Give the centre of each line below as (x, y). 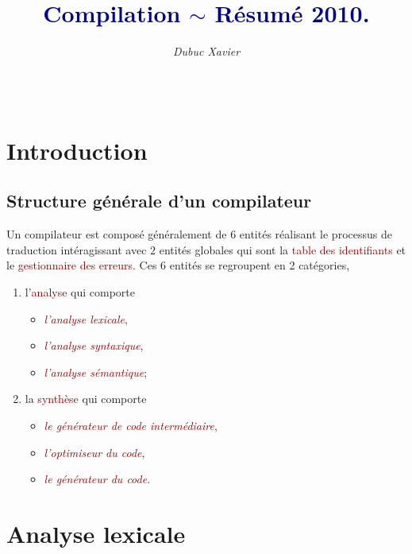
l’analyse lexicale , (86, 318)
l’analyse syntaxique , (94, 345)
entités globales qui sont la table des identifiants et (283, 249)
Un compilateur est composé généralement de (117, 234)
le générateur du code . (97, 479)
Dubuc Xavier (206, 51)
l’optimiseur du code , (94, 452)
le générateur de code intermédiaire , (131, 426)
